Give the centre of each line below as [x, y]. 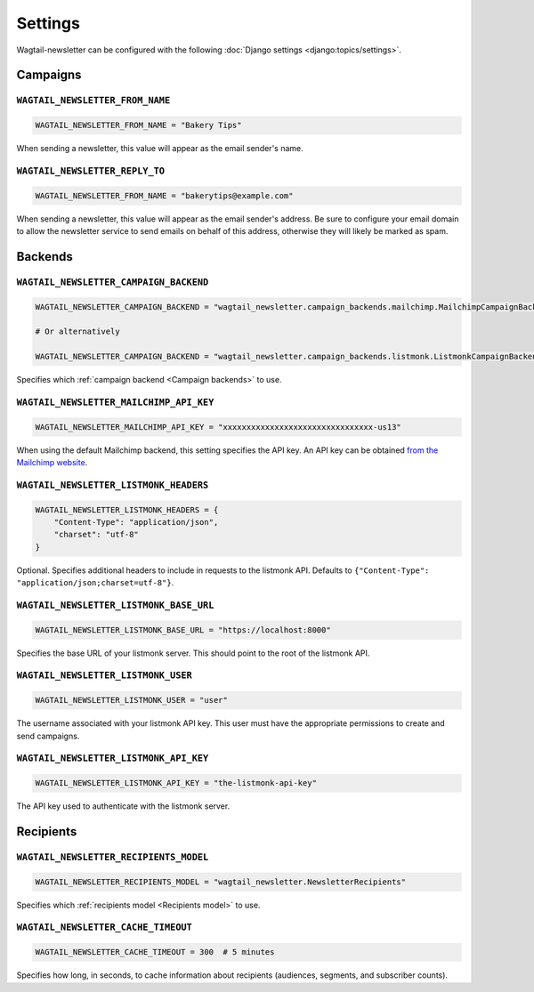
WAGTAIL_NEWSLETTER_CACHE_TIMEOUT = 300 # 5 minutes [155, 952]
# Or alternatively [77, 332]
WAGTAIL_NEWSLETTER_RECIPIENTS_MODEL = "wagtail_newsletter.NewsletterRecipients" [221, 882]
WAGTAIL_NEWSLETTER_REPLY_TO [90, 171]
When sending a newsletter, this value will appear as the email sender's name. [160, 149]
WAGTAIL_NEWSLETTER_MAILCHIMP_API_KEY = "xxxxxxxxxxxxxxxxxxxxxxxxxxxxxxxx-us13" [218, 427]
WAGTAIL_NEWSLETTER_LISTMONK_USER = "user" [132, 700]
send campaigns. [48, 736]
